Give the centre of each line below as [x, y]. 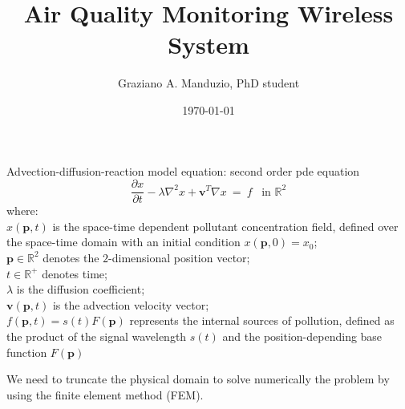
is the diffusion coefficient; [81, 289]
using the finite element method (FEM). [105, 394]
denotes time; [75, 273]
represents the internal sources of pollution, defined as [262, 320]
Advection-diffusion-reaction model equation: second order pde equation [183, 170]
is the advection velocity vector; [131, 304]
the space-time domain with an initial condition [124, 242]
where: [22, 211]
